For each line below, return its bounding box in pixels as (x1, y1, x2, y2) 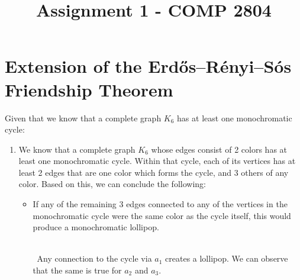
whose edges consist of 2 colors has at (151, 143, 288, 155)
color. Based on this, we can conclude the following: (18, 178, 206, 190)
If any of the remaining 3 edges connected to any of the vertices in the (33, 198, 288, 210)
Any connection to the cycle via (37, 252, 152, 265)
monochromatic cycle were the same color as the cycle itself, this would (33, 209, 291, 221)
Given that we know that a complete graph (5, 111, 162, 124)
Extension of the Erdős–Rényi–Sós (5, 54, 292, 78)
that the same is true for (33, 264, 122, 276)
